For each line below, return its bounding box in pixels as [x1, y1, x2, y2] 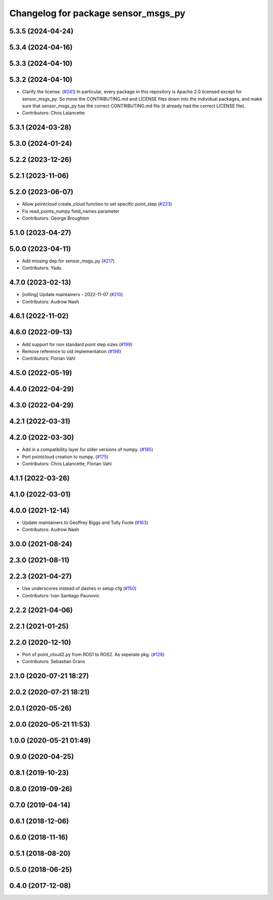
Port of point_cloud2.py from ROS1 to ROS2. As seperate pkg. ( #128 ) [22, 651, 165, 658]
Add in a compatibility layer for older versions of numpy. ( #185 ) [22, 446, 154, 453]
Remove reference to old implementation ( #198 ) [22, 348, 121, 354]
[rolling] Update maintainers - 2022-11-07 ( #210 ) [22, 292, 123, 298]
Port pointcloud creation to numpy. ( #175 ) [22, 454, 109, 460]
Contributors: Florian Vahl [22, 355, 75, 361]
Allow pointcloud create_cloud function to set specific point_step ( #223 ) [22, 201, 172, 207]
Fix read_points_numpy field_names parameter [22, 208, 120, 214]
